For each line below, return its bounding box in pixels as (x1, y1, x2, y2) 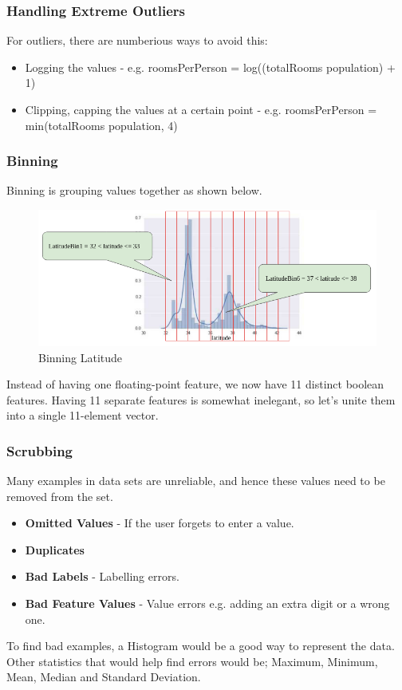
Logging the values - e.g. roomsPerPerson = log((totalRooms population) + (25, 58, 396, 75)
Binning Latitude (38, 349, 123, 365)
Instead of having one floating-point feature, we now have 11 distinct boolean (6, 376, 384, 392)
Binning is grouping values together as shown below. (6, 182, 262, 199)
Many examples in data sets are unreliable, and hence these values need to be (6, 472, 385, 489)
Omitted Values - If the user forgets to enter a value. (25, 515, 294, 531)
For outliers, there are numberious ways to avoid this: (6, 32, 268, 49)
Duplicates (25, 541, 85, 558)
